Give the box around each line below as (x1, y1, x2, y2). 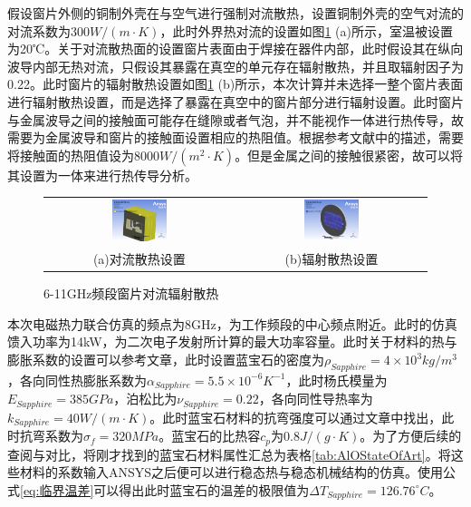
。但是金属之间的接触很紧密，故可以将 (235, 145, 464, 164)
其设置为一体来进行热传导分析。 (7, 165, 197, 184)
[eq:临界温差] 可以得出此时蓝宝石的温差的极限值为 (20, 480, 310, 499)
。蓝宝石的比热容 (159, 426, 261, 445)
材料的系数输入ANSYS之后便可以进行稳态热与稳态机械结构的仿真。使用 (19, 463, 444, 482)
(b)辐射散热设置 (284, 249, 379, 268)
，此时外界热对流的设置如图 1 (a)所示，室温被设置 (159, 21, 453, 40)
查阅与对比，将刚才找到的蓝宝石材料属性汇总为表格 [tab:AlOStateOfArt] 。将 (7, 444, 451, 463)
